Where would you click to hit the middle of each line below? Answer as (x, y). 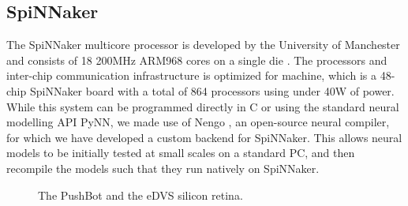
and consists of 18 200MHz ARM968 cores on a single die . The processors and (197, 60)
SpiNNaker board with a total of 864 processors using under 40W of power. (212, 90)
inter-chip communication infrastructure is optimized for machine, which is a (192, 75)
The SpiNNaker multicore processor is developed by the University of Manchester (203, 45)
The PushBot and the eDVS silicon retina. (140, 195)
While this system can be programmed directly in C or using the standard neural (203, 106)
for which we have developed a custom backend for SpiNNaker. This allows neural (204, 137)
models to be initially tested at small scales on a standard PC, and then (181, 153)
